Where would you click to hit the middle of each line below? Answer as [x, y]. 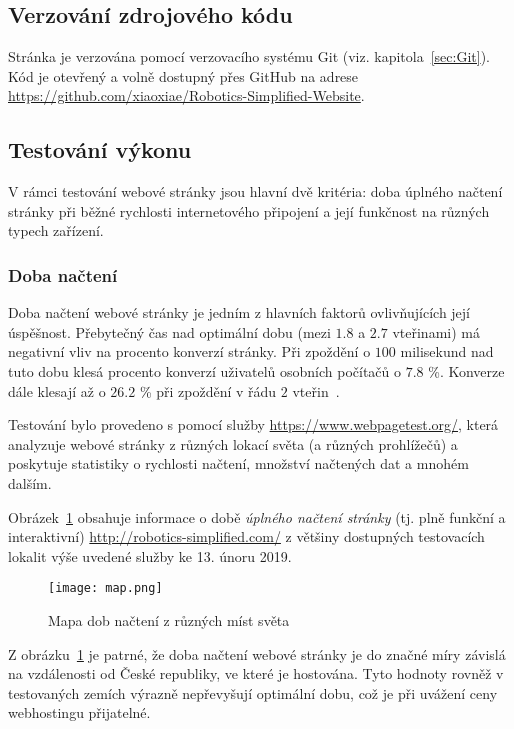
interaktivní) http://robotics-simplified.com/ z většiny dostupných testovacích [246, 536]
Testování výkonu [100, 149]
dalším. [30, 482]
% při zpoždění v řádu [208, 390]
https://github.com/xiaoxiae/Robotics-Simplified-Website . [186, 95]
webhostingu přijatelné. [79, 712]
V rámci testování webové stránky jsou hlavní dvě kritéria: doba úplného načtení [255, 191]
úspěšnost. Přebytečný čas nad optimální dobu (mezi [169, 331]
